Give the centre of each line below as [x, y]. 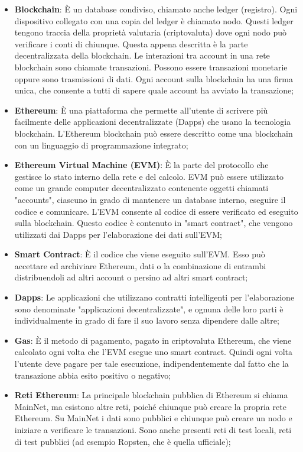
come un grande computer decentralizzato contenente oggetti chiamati [141, 188]
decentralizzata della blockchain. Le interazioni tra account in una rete [142, 55]
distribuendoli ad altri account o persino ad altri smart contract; [131, 277]
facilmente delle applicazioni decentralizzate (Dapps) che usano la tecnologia [153, 122]
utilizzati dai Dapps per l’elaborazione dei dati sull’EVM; [118, 234]
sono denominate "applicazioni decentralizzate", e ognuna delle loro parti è [149, 309]
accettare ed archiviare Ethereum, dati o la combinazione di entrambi [140, 265]
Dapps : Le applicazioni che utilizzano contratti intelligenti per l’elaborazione [154, 297]
